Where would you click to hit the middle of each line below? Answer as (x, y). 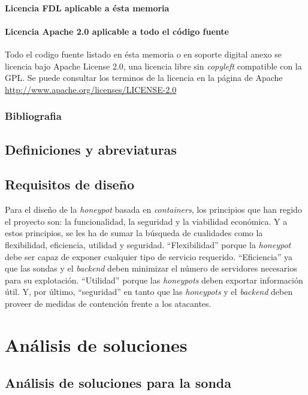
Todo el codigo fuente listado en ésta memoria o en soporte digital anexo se (143, 54)
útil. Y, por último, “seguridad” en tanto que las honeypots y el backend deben (149, 292)
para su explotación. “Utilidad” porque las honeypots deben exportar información (154, 280)
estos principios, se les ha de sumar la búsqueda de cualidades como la (134, 233)
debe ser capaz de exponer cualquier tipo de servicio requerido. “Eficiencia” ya (149, 256)
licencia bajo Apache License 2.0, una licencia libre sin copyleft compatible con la (153, 66)
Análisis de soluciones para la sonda (118, 383)
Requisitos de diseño (70, 184)
